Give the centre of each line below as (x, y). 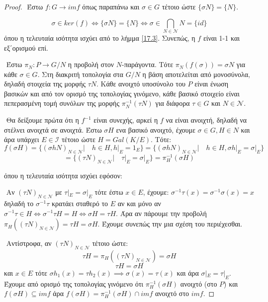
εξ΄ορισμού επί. (26, 47)
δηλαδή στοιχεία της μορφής (45, 84)
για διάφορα (173, 103)
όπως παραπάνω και (111, 6)
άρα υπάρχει (22, 139)
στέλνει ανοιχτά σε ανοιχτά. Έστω (53, 129)
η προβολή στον (91, 64)
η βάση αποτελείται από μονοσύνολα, (196, 74)
